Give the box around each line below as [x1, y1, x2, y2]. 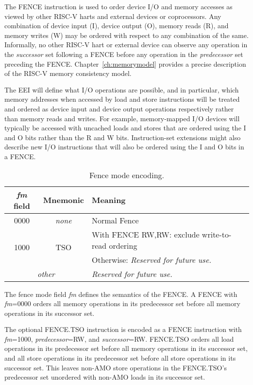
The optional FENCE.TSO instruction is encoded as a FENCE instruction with [4, 324, 242, 334]
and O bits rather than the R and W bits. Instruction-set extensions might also [4, 132, 241, 142]
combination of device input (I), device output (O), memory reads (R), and [4, 20, 229, 31]
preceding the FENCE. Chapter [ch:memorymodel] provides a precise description [4, 58, 246, 69]
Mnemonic [43, 194, 84, 205]
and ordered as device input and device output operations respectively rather [4, 103, 234, 113]
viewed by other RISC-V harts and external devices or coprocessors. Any [4, 11, 221, 21]
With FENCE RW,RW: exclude [91, 228, 200, 240]
